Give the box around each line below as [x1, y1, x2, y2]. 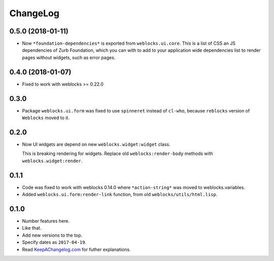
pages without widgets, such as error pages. [22, 54, 116, 60]
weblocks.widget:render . [22, 158, 83, 164]
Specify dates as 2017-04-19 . [22, 239, 86, 245]
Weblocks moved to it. [22, 115, 70, 121]
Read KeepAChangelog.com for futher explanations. [22, 246, 131, 252]
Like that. [22, 225, 42, 231]
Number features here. [22, 218, 70, 224]
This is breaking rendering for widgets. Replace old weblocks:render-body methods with [22, 151, 213, 157]
